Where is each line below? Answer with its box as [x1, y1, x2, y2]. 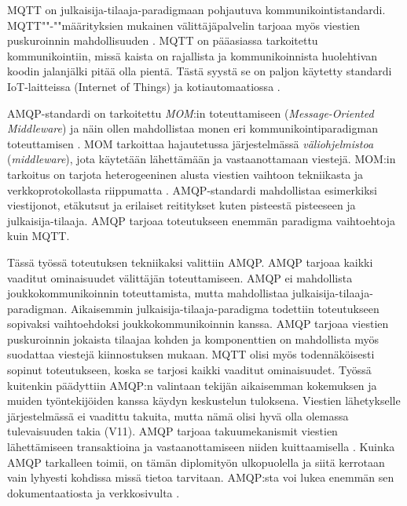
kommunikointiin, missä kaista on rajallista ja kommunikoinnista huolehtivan [7, 47, 378, 64]
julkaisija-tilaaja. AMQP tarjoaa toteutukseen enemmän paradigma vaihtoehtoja [7, 212, 395, 228]
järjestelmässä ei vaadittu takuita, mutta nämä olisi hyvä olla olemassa [7, 407, 349, 424]
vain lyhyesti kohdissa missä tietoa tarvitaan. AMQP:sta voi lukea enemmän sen [7, 469, 394, 486]
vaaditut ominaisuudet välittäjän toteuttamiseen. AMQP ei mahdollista [7, 269, 353, 286]
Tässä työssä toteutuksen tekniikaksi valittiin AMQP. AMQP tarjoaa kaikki [7, 253, 373, 270]
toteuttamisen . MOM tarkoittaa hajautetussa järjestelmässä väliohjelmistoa [7, 135, 374, 151]
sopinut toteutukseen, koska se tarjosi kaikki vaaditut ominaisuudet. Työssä [7, 362, 372, 378]
